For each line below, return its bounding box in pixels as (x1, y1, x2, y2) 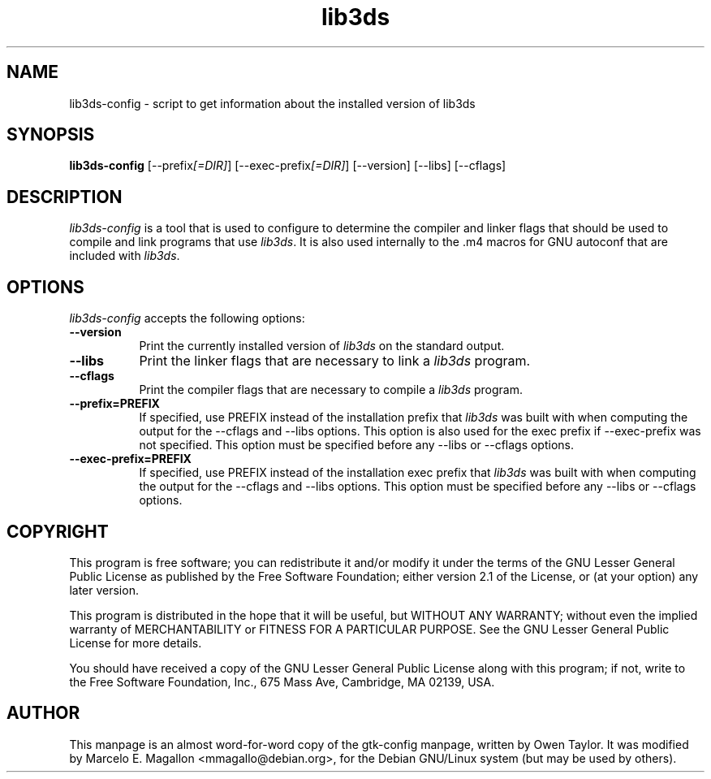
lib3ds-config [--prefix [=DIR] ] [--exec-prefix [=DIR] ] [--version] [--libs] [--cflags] (69, 158, 506, 173)
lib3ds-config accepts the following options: (69, 311, 305, 326)
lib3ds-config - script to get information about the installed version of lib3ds (69, 96, 476, 110)
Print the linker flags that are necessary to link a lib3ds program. (139, 353, 531, 370)
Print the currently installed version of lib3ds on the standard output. (139, 339, 505, 353)
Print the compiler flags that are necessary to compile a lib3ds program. (139, 383, 524, 397)
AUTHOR (6, 703, 80, 724)
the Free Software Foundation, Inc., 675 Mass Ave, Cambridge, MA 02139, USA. (69, 674, 495, 689)
